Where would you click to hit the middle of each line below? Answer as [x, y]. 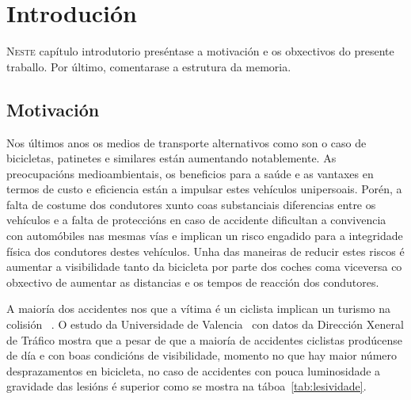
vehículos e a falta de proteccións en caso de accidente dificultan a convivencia [196, 220]
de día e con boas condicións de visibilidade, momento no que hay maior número [202, 355]
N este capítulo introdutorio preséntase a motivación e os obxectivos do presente [200, 51]
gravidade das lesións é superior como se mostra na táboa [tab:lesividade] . [186, 386]
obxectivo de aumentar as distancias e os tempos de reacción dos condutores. [193, 282]
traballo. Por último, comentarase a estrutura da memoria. [149, 66]
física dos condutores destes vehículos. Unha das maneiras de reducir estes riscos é [205, 251]
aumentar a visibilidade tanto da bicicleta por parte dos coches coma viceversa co [204, 267]
